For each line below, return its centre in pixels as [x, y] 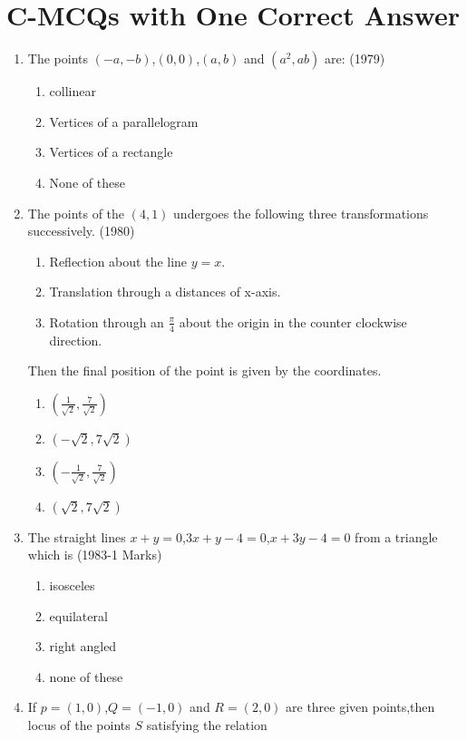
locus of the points [79, 725]
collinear [73, 91]
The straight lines [77, 536]
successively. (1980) [81, 231]
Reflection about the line [118, 261]
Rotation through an [107, 321]
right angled [83, 646]
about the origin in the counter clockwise [293, 321]
